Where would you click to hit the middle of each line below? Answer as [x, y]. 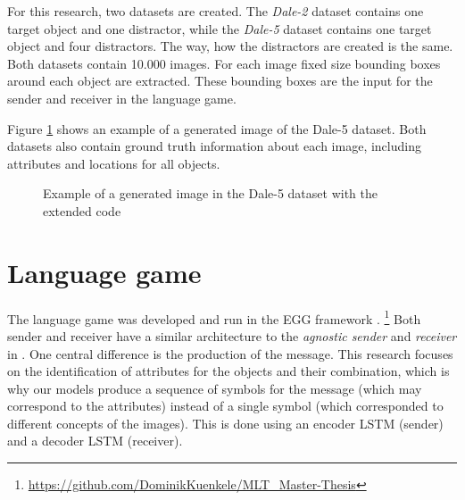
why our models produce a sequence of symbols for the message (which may [215, 388]
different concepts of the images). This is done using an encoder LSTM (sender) [225, 423]
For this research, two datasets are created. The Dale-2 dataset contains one [216, 11]
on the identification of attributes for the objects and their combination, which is [228, 371]
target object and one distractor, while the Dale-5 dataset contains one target [220, 28]
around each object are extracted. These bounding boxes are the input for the [220, 81]
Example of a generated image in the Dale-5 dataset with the [210, 193]
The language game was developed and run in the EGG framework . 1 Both [214, 317]
